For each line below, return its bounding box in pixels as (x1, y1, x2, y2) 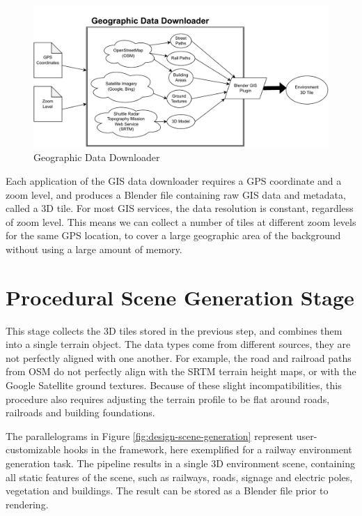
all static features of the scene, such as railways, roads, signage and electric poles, (6, 469, 353, 484)
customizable (6, 442, 61, 457)
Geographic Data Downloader (33, 150, 160, 165)
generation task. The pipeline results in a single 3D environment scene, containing (6, 455, 355, 470)
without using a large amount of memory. (6, 241, 182, 256)
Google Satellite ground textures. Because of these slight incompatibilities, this (6, 377, 342, 392)
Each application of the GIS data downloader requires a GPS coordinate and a (6, 173, 342, 188)
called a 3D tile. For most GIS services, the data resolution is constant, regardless (6, 201, 354, 215)
